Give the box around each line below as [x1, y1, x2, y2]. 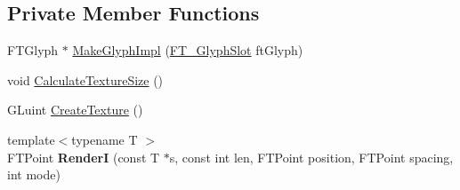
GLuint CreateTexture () [7, 100, 143, 119]
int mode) [7, 165, 61, 184]
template [7, 130, 55, 148]
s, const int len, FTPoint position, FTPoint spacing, [169, 147, 454, 166]
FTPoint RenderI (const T [7, 147, 160, 166]
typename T [71, 130, 138, 148]
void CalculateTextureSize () [7, 70, 164, 89]
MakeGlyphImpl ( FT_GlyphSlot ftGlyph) [72, 41, 303, 59]
